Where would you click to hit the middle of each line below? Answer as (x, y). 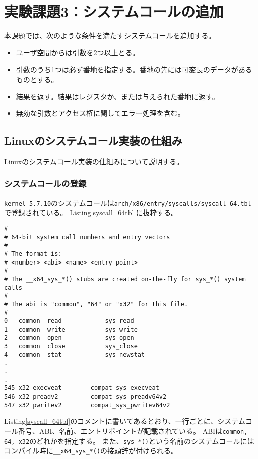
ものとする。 (37, 79)
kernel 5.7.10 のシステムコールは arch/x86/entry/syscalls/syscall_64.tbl (128, 202)
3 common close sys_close (71, 346)
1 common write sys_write (71, 329)
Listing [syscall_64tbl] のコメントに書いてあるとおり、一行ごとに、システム (125, 421)
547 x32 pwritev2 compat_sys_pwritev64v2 (87, 405)
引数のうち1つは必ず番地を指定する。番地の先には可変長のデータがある (134, 69)
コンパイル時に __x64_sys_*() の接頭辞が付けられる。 (91, 451)
